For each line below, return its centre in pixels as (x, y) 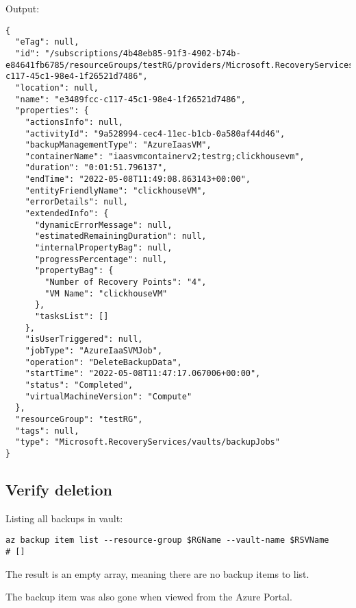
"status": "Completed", (79, 385)
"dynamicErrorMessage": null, (103, 225)
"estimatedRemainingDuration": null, (120, 236)
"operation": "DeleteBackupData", (103, 362)
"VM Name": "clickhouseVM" (106, 293)
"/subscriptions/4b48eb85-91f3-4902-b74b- (143, 53)
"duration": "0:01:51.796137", (96, 168)
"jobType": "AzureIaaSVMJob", (94, 350)
